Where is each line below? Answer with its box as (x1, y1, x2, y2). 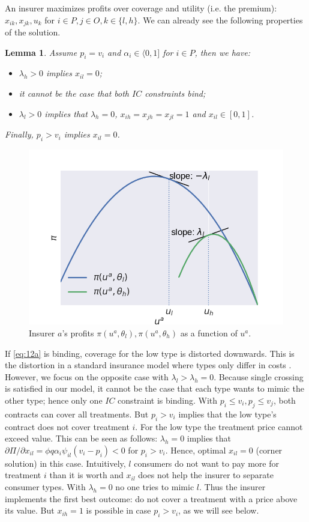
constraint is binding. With (118, 393, 218, 406)
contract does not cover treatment (5, 420, 130, 432)
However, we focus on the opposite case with (5, 370, 169, 383)
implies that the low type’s (178, 407, 277, 420)
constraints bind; (145, 87, 206, 100)
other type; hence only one (5, 393, 103, 406)
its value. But (5, 504, 55, 517)
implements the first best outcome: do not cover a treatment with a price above (5, 492, 298, 505)
